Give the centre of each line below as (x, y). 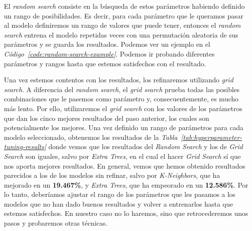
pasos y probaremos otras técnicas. (56, 223)
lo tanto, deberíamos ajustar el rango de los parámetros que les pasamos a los (120, 194)
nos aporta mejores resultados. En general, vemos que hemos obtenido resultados (125, 165)
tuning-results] (25, 146)
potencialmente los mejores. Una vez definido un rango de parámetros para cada (124, 127)
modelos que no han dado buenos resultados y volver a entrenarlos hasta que (119, 203)
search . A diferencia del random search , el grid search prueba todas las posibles (122, 89)
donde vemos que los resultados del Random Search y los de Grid (146, 146)
